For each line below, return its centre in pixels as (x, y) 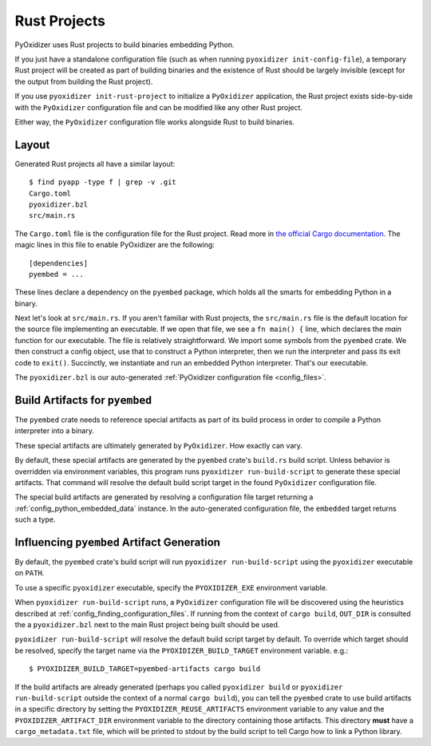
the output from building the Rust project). (84, 81)
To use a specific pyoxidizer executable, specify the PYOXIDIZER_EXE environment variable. (171, 587)
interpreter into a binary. (55, 431)
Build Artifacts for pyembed (83, 400)
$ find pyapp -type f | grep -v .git (103, 182)
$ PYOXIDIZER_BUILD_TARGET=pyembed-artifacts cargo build (145, 669)
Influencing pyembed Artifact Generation (118, 542)
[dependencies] (59, 263)
